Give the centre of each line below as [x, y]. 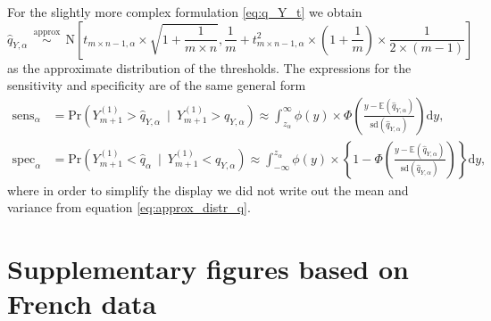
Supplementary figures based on [208, 269]
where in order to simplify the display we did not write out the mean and [208, 189]
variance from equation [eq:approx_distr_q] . [129, 207]
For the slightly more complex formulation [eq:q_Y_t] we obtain [185, 12]
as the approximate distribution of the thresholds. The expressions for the [209, 67]
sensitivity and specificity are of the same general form [157, 85]
